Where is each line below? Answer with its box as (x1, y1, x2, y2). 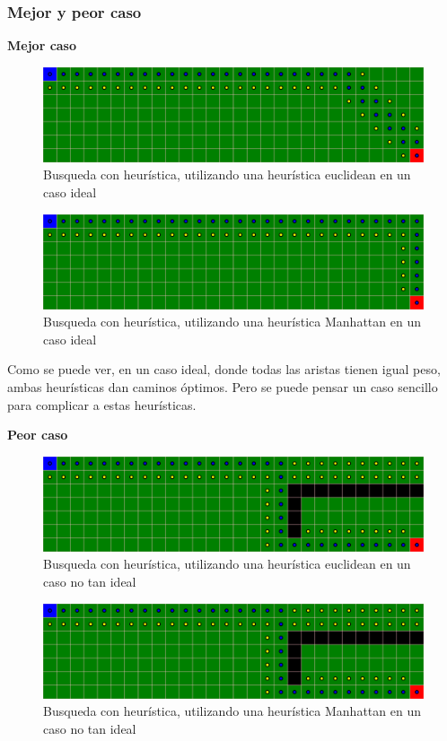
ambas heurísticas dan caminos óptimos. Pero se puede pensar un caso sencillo (7, 377, 438, 396)
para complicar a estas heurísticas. (7, 395, 197, 414)
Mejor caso (7, 36, 77, 55)
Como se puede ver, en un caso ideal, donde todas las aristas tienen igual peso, (7, 360, 441, 379)
